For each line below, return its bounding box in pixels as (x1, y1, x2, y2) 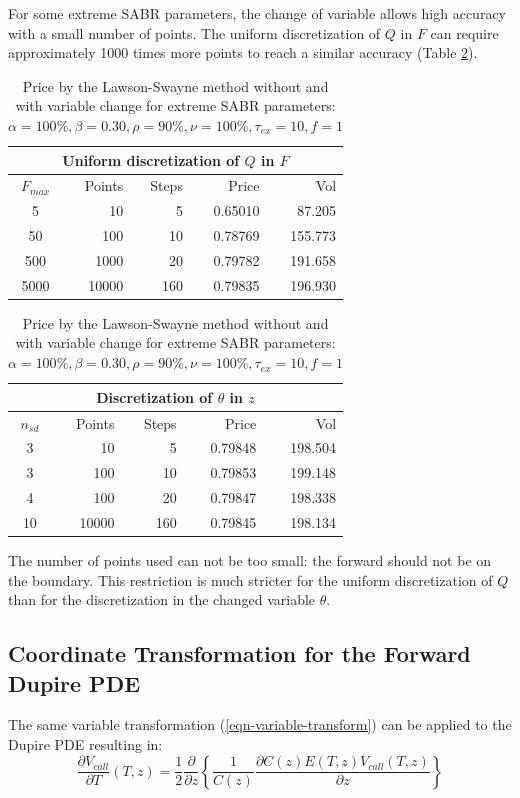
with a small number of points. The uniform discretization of (8, 22, 381, 43)
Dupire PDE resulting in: (8, 733, 163, 754)
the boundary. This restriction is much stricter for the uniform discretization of (8, 569, 493, 590)
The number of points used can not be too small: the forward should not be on (8, 549, 492, 570)
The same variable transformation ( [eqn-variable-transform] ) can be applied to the (8, 714, 512, 735)
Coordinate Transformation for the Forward (8, 638, 471, 669)
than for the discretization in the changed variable (8, 589, 316, 610)
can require (430, 22, 499, 43)
